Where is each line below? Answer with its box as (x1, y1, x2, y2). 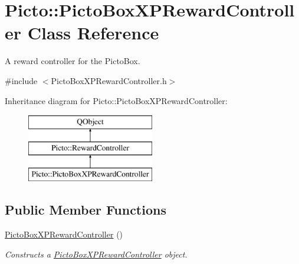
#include (5, 74, 38, 86)
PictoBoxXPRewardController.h (51, 74, 167, 86)
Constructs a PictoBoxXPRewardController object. (5, 248, 188, 260)
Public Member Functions (5, 200, 166, 219)
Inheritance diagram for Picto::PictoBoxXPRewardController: (5, 94, 228, 106)
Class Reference (27, 21, 159, 45)
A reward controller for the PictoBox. (5, 55, 140, 67)
